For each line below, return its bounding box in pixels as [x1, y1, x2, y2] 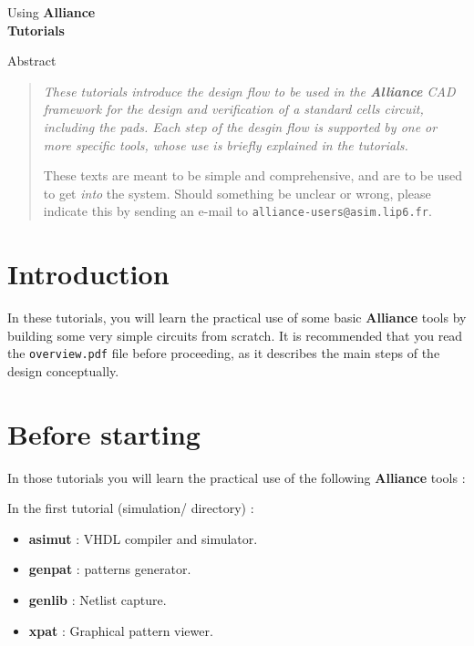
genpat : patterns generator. [28, 559, 191, 579]
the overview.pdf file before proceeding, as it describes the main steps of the [7, 344, 440, 363]
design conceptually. [7, 361, 119, 380]
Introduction [7, 255, 170, 292]
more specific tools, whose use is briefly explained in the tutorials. [43, 135, 408, 154]
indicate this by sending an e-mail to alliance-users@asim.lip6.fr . [43, 201, 432, 220]
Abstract [7, 51, 57, 70]
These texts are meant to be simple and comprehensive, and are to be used [43, 166, 463, 185]
